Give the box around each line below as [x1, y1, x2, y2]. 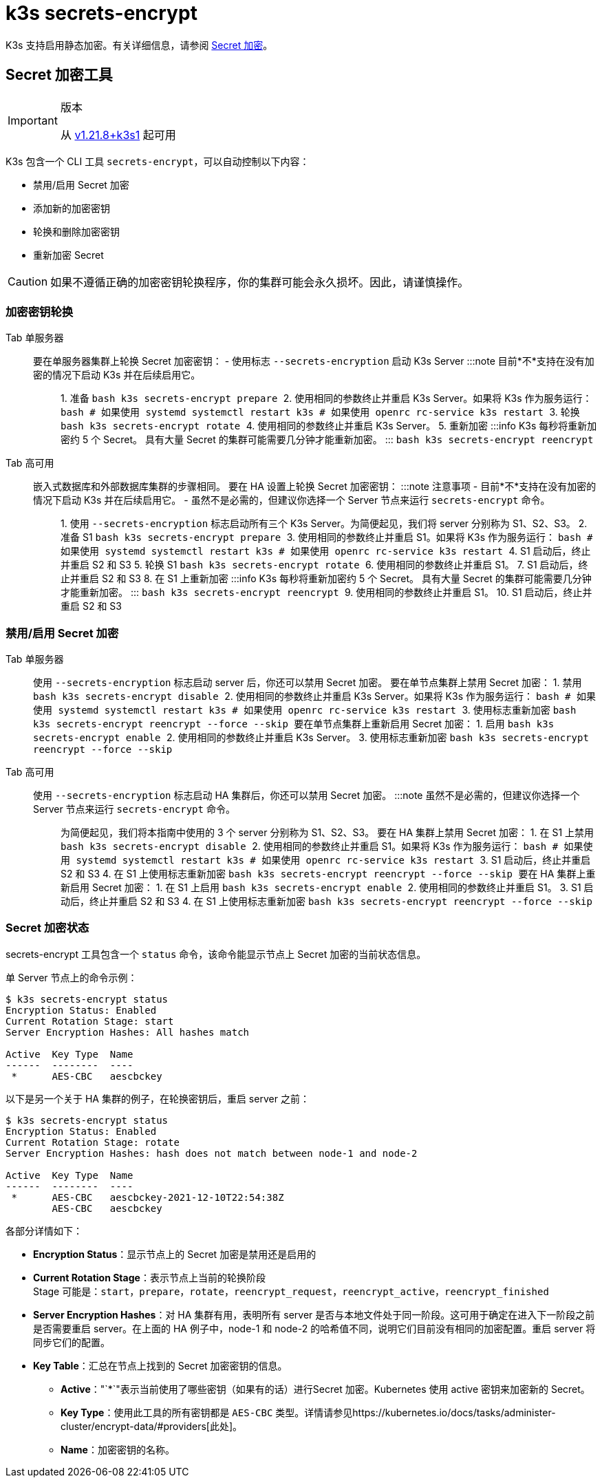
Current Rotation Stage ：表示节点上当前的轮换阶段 [33, 1271, 266, 1283]
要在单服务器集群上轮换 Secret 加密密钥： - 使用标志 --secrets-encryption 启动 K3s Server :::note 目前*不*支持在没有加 [33, 355, 594, 367]
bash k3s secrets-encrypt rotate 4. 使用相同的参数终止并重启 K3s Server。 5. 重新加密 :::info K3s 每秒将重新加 [61, 420, 597, 432]
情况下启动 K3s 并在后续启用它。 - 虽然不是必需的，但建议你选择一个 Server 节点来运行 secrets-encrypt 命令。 [33, 494, 550, 506]
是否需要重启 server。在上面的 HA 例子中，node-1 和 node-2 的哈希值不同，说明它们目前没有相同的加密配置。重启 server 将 [33, 1322, 596, 1334]
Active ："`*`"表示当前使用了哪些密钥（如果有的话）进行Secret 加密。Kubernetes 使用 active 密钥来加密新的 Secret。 [61, 1383, 590, 1395]
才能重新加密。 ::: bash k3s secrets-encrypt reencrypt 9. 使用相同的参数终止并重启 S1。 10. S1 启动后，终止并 [61, 586, 592, 599]
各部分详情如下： [6, 1224, 83, 1237]
